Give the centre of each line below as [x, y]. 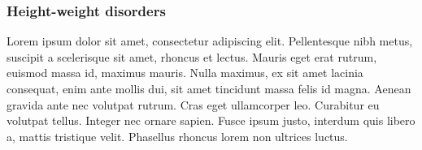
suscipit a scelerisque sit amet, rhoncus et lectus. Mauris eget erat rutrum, [192, 56]
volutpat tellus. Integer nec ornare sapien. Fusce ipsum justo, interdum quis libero [211, 120]
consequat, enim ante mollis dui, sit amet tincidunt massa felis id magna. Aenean [209, 88]
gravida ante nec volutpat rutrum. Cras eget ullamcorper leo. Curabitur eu [193, 104]
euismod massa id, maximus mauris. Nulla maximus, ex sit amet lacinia [185, 73]
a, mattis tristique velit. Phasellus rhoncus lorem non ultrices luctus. [177, 136]
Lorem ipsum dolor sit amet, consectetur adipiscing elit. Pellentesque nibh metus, [210, 41]
